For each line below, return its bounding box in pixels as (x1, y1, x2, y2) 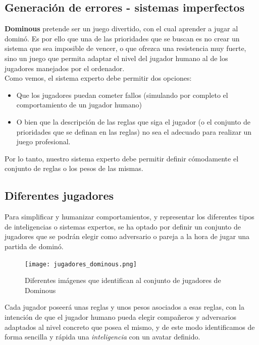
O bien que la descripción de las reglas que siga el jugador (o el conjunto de (16, 116, 250, 127)
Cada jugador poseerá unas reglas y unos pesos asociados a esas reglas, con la (5, 302, 245, 312)
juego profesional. (16, 136, 71, 147)
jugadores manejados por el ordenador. (5, 63, 125, 73)
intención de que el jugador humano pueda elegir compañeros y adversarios (5, 311, 236, 322)
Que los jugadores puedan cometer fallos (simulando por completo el (16, 89, 228, 100)
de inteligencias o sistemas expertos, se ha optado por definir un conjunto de (5, 221, 241, 232)
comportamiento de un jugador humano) (16, 99, 142, 110)
